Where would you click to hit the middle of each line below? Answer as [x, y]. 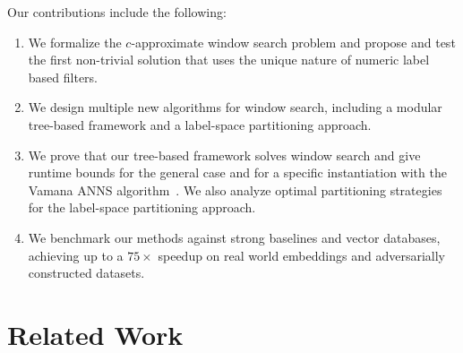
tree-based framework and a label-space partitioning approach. [200, 124]
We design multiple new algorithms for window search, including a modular [235, 107]
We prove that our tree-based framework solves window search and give [224, 155]
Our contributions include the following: [117, 12]
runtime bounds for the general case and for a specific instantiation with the [237, 172]
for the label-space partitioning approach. [142, 207]
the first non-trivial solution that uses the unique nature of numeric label [229, 60]
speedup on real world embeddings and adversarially [301, 255]
